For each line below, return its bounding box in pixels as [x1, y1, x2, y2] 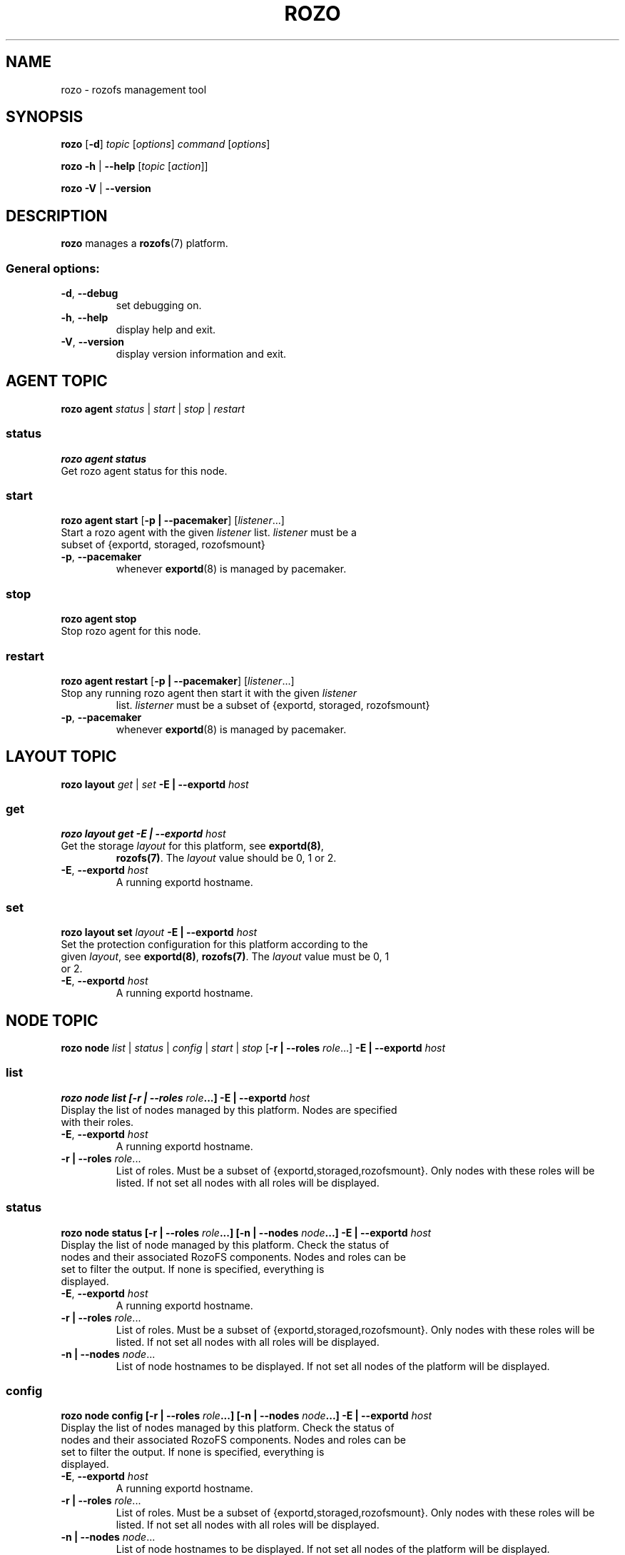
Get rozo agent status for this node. [61, 464, 228, 477]
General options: [6, 261, 100, 276]
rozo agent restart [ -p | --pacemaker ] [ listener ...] [61, 674, 295, 687]
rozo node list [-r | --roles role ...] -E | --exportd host [61, 1091, 310, 1104]
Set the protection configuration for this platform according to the [61, 938, 368, 951]
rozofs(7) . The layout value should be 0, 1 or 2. [116, 852, 337, 865]
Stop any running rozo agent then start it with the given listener [61, 686, 357, 699]
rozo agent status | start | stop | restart [61, 402, 245, 415]
